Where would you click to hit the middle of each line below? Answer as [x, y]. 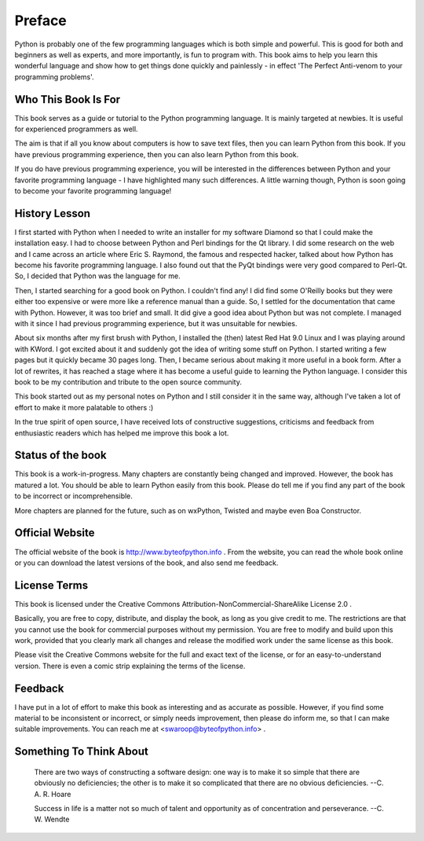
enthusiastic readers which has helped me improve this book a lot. [122, 433]
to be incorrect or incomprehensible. [74, 496]
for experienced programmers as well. [76, 129]
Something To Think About [81, 752]
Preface [40, 20]
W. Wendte [52, 819]
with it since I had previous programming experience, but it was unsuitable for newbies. [156, 323]
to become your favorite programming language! [93, 191]
